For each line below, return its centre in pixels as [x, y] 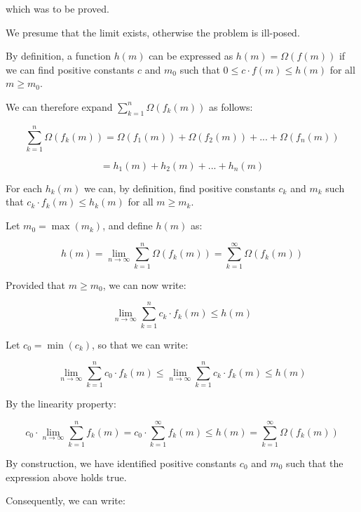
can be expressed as [191, 56]
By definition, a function [58, 56]
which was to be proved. [57, 8]
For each [24, 188]
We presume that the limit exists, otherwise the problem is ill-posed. [153, 32]
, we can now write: [144, 284]
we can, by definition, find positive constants [180, 188]
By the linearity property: [61, 404]
